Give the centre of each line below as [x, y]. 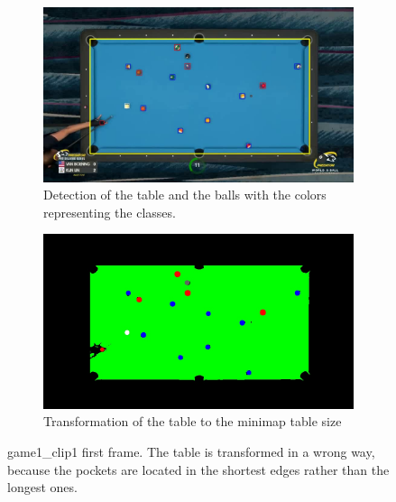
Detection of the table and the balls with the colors [185, 195]
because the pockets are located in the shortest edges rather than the [198, 469]
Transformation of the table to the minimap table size [193, 421]
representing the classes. [110, 212]
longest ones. [42, 487]
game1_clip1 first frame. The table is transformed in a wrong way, [191, 451]
